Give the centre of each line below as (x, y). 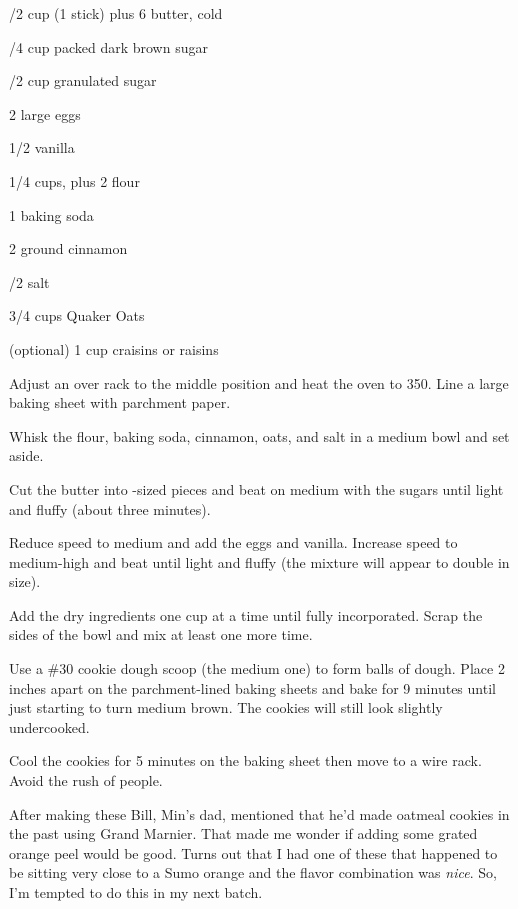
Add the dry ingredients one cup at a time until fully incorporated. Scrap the (246, 614)
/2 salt (29, 281)
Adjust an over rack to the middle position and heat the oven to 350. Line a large (259, 382)
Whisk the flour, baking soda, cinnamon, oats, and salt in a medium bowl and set (259, 435)
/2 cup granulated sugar (83, 80)
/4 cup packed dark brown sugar (108, 46)
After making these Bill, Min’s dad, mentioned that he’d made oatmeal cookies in (259, 813)
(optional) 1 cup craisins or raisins (114, 348)
